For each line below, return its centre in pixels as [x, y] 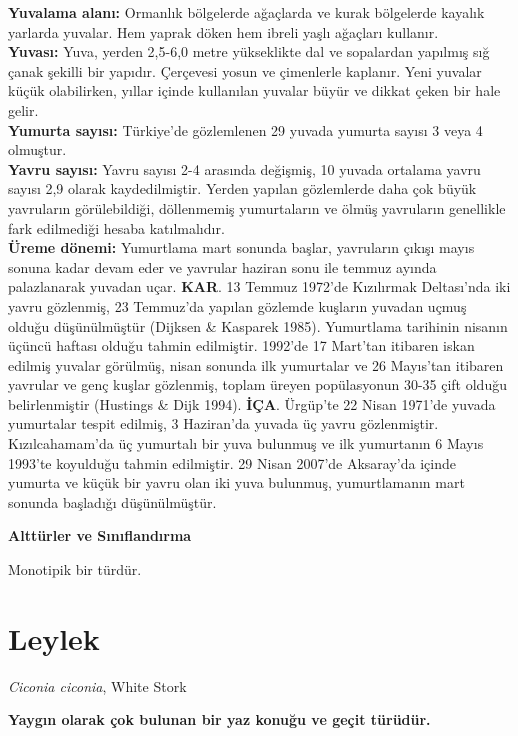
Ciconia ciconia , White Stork [97, 685]
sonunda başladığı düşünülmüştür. [112, 501]
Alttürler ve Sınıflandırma [100, 535]
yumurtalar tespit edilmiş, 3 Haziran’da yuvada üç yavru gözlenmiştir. [223, 423]
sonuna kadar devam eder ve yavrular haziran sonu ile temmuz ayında [222, 266]
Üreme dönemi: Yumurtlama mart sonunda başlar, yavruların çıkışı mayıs [241, 247]
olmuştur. [37, 149]
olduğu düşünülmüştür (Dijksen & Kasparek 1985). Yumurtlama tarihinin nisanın [258, 325]
